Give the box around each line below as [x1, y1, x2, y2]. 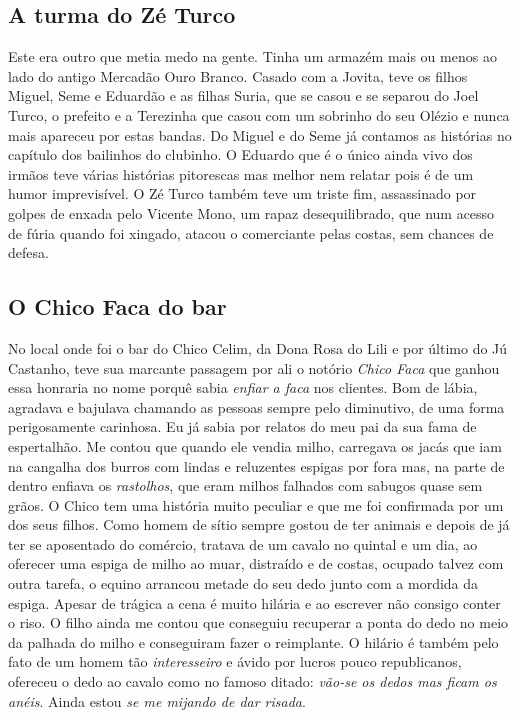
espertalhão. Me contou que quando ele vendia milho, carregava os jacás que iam [8, 435, 502, 456]
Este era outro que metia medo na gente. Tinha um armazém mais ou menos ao [8, 46, 497, 67]
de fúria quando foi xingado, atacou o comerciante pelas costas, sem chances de [8, 222, 494, 243]
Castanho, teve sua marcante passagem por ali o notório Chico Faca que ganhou [8, 357, 500, 378]
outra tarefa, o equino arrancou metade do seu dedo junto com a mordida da [8, 573, 479, 594]
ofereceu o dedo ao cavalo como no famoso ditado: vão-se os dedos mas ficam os [8, 671, 497, 692]
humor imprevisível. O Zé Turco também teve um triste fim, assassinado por [8, 183, 477, 204]
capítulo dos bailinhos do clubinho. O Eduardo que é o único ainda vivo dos [8, 144, 473, 165]
